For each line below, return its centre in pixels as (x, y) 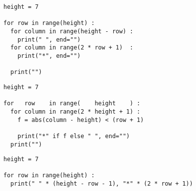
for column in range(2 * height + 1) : (75, 111)
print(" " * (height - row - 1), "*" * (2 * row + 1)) (102, 184)
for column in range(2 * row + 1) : (72, 48)
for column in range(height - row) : (72, 31)
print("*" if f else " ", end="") (73, 136)
